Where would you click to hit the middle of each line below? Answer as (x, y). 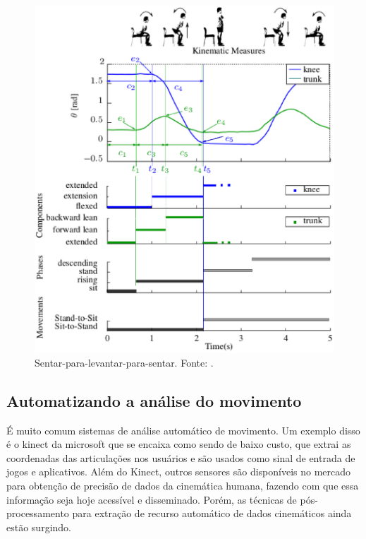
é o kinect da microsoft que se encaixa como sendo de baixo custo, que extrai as (179, 444)
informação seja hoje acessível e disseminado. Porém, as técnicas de (152, 499)
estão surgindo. (39, 527)
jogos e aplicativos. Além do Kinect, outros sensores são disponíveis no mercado (179, 472)
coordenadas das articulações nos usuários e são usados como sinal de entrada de (181, 457)
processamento (38, 513)
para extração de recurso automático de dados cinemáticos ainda (212, 513)
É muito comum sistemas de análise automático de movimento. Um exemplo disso (183, 430)
